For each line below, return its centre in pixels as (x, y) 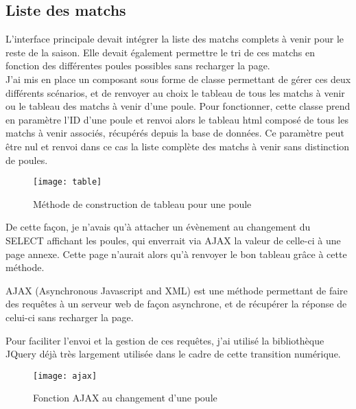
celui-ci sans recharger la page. (70, 317)
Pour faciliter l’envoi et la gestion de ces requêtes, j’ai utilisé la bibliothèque (165, 340)
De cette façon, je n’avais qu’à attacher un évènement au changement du (158, 227)
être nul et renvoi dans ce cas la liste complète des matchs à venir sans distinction (178, 146)
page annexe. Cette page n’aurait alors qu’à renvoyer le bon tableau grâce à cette (176, 254)
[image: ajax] (65, 376)
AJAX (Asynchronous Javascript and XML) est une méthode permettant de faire (177, 290)
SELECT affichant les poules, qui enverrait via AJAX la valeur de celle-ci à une (173, 240)
